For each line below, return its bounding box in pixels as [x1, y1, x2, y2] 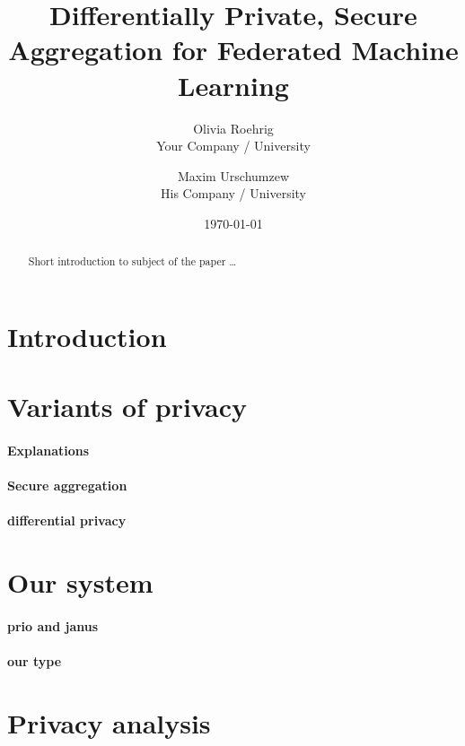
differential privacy [7, 511, 127, 530]
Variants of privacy [7, 388, 248, 425]
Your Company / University [156, 136, 311, 155]
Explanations [7, 441, 90, 460]
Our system [7, 564, 154, 601]
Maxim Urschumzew [177, 166, 290, 185]
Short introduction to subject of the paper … [28, 254, 237, 269]
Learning [178, 66, 289, 103]
